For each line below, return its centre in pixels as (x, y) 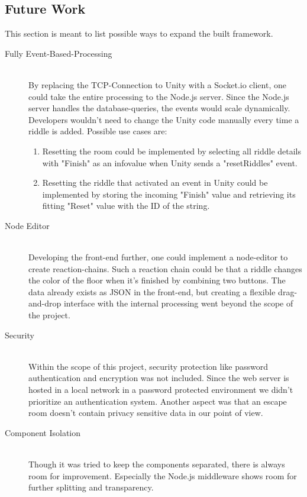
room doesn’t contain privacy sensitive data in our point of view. (146, 413)
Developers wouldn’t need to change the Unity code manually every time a (164, 119)
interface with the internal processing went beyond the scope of (178, 303)
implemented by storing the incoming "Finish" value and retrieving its (169, 194)
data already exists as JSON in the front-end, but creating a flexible (152, 291)
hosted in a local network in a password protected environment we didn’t (161, 390)
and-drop (45, 303)
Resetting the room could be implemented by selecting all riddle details (172, 151)
